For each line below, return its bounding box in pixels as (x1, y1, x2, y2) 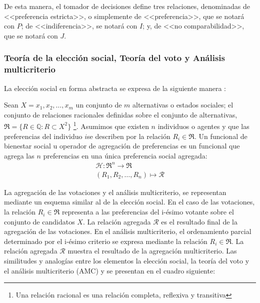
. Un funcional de (194, 130, 247, 141)
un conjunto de (75, 99, 122, 110)
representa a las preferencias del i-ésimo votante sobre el (61, 206, 234, 217)
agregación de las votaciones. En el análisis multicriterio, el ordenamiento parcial (4, 226, 251, 236)
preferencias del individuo (4, 130, 82, 141)
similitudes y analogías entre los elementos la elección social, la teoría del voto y (4, 255, 249, 266)
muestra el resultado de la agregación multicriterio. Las (67, 245, 237, 256)
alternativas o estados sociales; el (132, 99, 233, 110)
